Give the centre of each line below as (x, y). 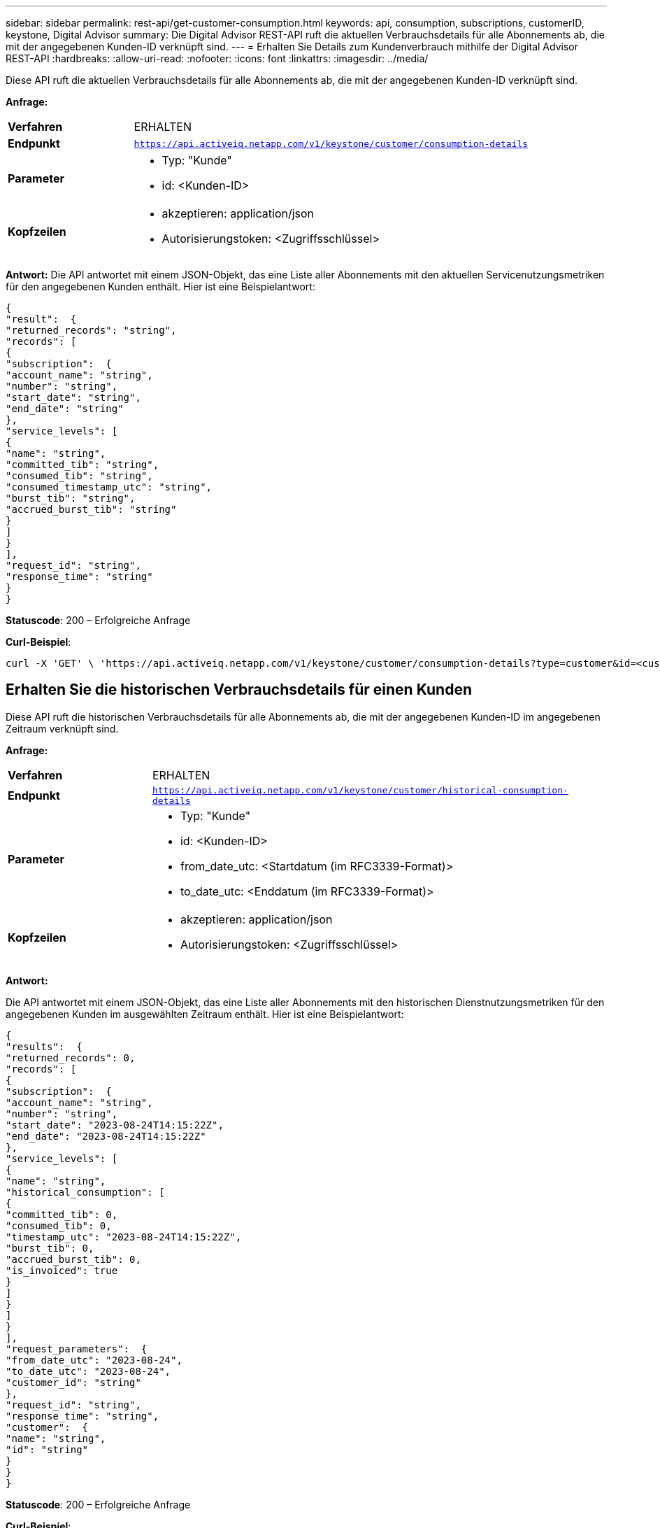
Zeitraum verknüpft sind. (62, 728)
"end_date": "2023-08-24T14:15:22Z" (106, 1136)
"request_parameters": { (77, 1349)
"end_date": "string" (65, 409)
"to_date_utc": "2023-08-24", (88, 1371)
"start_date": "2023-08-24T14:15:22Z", (115, 1125)
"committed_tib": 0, (62, 1214)
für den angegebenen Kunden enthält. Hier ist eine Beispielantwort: (160, 286)
